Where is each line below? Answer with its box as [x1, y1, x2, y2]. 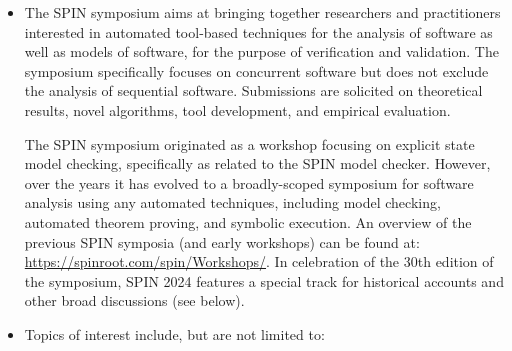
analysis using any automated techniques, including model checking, [24, 192, 441, 213]
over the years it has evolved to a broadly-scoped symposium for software [24, 172, 474, 193]
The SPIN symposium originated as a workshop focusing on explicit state [24, 133, 475, 154]
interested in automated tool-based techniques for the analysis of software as [24, 21, 493, 42]
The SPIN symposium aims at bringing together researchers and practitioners [24, 2, 501, 22]
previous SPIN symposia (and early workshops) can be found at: [24, 231, 420, 252]
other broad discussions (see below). [24, 290, 245, 311]
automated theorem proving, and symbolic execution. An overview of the [24, 211, 472, 232]
